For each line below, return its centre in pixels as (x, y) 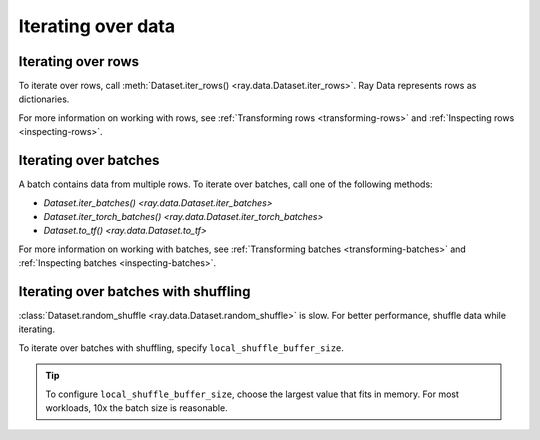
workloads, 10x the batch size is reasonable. (137, 407)
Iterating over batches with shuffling (134, 291)
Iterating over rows (79, 61)
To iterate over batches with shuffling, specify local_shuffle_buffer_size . (181, 347)
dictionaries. (44, 99)
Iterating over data (97, 26)
